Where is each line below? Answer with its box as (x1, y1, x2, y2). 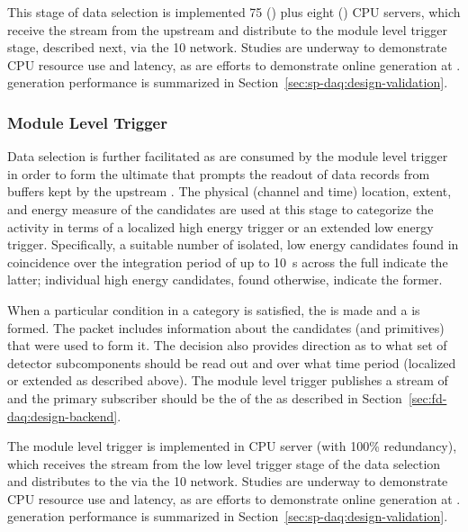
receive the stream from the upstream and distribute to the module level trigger (7, 20, 447, 39)
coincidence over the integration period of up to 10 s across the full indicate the (7, 252, 448, 271)
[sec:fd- (408, 388, 447, 407)
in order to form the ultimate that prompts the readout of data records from (7, 164, 430, 183)
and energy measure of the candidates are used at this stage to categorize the (7, 199, 434, 218)
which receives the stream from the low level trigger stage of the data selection (7, 454, 441, 473)
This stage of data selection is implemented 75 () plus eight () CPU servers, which (7, 3, 461, 21)
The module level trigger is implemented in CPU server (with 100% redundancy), (7, 437, 457, 455)
